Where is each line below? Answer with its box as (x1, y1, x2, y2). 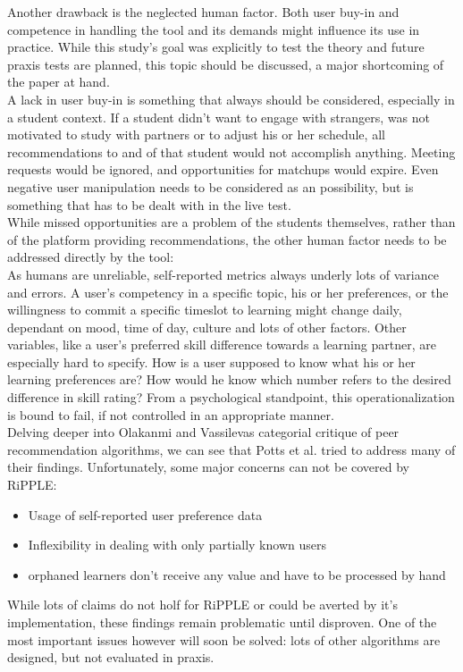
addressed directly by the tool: (7, 248, 174, 266)
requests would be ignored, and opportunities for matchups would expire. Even (7, 160, 439, 179)
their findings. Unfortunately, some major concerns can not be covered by (7, 458, 410, 476)
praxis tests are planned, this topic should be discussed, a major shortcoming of (7, 55, 444, 73)
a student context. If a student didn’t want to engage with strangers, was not (7, 107, 430, 126)
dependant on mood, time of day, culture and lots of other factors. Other (7, 317, 407, 336)
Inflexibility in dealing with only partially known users (28, 535, 326, 554)
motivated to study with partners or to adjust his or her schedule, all (7, 125, 385, 144)
